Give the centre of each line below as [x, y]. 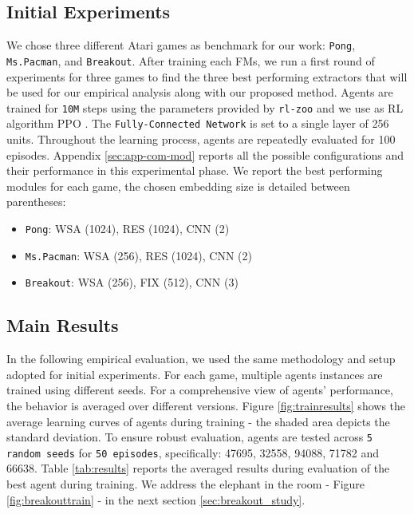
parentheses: [36, 202]
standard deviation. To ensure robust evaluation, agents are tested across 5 [190, 437]
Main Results [63, 325]
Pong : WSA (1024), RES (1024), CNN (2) [127, 228]
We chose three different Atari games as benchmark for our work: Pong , [181, 45]
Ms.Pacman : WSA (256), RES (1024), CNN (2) [138, 255]
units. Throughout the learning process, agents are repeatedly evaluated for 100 [201, 139]
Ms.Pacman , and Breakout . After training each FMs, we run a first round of [191, 60]
